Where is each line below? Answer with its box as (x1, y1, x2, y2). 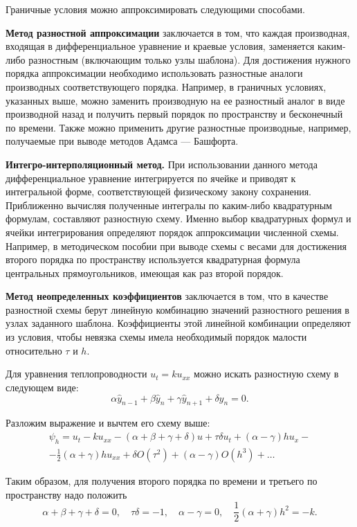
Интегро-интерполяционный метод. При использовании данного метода (6, 157, 318, 171)
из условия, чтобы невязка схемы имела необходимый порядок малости (6, 330, 307, 344)
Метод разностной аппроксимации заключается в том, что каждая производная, (6, 25, 350, 39)
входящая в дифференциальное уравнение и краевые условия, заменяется (6, 39, 315, 53)
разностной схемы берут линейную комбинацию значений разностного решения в (6, 302, 349, 316)
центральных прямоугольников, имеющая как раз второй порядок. (6, 265, 284, 280)
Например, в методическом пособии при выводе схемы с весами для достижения (6, 238, 347, 253)
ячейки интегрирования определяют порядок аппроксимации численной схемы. (6, 224, 339, 239)
